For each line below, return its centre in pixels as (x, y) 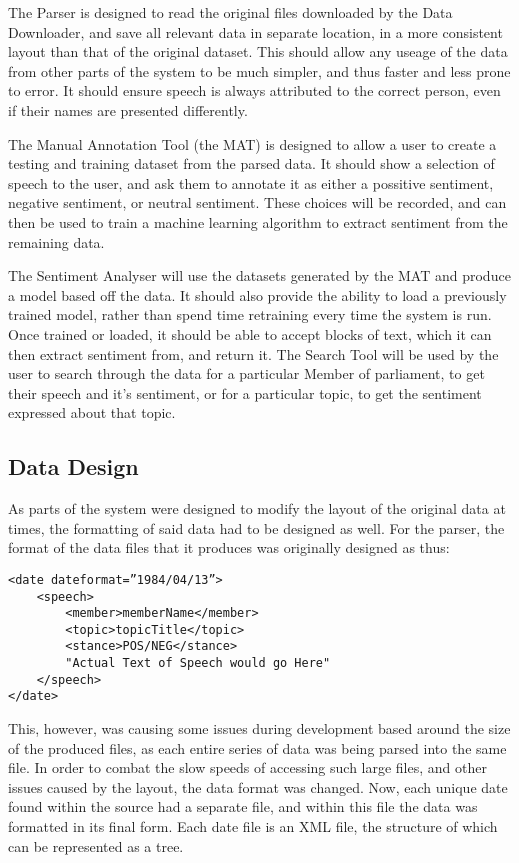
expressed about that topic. (92, 412)
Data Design (73, 466)
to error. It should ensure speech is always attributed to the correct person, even (254, 90)
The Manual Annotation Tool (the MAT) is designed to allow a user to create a (252, 143)
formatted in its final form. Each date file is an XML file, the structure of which (253, 826)
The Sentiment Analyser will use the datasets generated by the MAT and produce (259, 275)
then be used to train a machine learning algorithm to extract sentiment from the (258, 221)
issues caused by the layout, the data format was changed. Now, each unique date (258, 786)
